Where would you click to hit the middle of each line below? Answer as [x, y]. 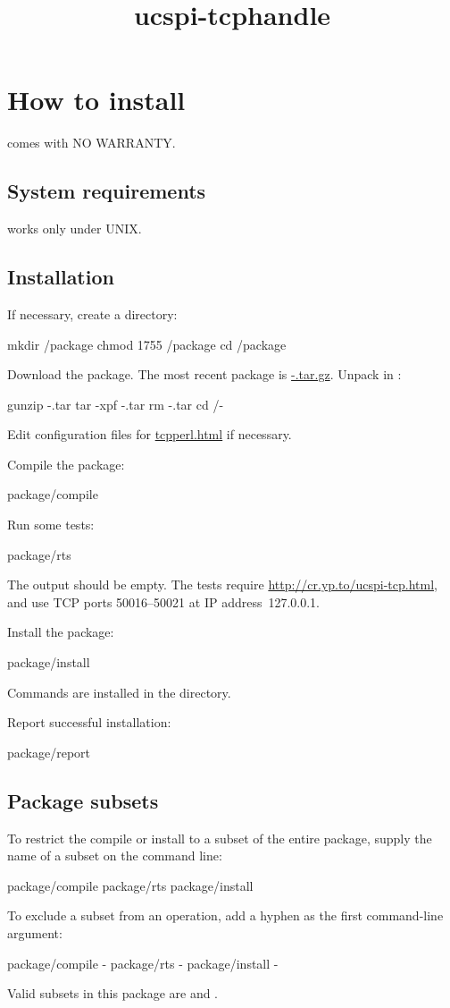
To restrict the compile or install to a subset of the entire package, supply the [220, 838]
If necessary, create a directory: [92, 313]
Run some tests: [51, 525]
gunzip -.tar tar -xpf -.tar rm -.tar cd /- [116, 404]
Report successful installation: [89, 722]
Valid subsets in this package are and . [113, 993]
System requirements [107, 191]
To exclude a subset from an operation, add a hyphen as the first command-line [225, 915]
